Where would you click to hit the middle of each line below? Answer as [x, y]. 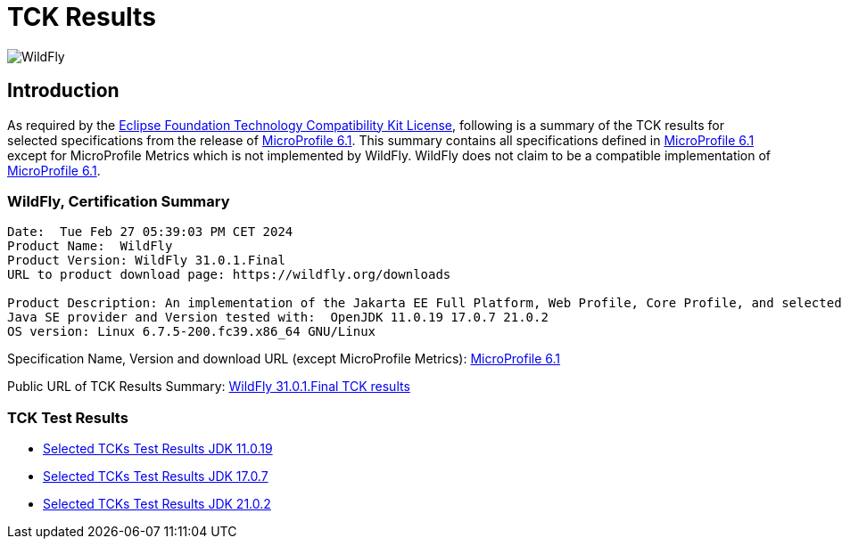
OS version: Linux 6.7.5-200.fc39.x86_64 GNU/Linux [192, 332]
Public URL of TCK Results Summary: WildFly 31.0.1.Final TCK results [209, 387]
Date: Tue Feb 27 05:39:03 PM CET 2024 [150, 232]
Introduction [63, 91]
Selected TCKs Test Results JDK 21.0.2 [157, 504]
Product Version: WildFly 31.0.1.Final [146, 261]
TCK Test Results [68, 417]
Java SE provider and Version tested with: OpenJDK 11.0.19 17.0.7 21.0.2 [278, 318]
